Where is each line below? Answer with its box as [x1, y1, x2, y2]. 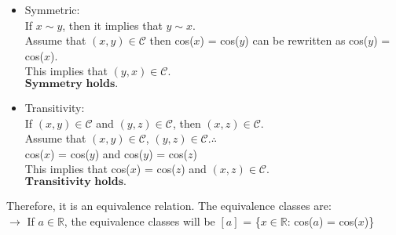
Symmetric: [24, 2, 80, 17]
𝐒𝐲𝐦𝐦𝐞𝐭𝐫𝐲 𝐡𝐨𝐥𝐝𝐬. [24, 78, 119, 89]
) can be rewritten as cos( [244, 32, 368, 49]
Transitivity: [24, 99, 85, 115]
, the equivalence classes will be [64, 212, 215, 229]
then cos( [149, 32, 194, 49]
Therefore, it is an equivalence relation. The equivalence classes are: [6, 197, 332, 213]
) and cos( [94, 145, 144, 161]
